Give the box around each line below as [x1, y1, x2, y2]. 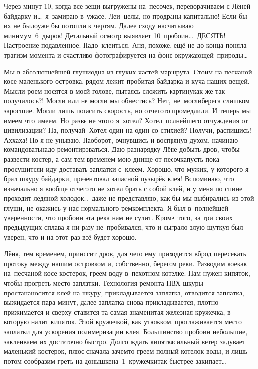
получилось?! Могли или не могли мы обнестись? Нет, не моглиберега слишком [4, 95, 250, 106]
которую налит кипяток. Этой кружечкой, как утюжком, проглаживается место [4, 316, 242, 327]
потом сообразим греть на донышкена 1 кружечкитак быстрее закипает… [4, 355, 226, 366]
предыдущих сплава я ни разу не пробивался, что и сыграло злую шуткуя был [4, 222, 243, 232]
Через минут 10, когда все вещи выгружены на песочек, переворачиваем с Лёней [4, 1, 251, 11]
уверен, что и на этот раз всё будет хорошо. [4, 231, 137, 242]
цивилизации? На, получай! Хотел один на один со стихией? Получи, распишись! [4, 125, 251, 135]
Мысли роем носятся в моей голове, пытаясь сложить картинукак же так [4, 85, 225, 96]
